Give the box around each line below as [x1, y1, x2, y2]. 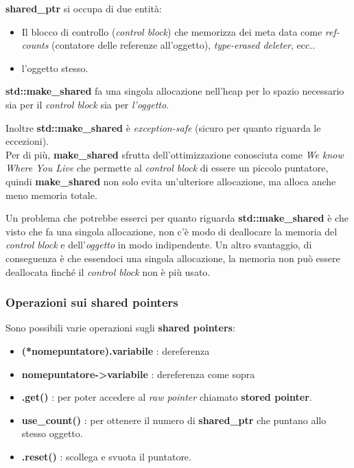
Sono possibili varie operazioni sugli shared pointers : [5, 320, 235, 335]
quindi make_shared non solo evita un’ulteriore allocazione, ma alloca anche [5, 174, 336, 188]
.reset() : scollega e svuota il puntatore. [21, 449, 191, 463]
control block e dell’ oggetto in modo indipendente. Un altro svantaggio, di [5, 237, 312, 252]
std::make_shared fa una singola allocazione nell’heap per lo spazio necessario [5, 84, 344, 98]
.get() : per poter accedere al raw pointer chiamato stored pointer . [21, 390, 312, 404]
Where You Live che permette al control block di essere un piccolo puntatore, [5, 161, 329, 175]
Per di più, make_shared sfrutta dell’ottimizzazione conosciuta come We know [5, 147, 344, 161]
